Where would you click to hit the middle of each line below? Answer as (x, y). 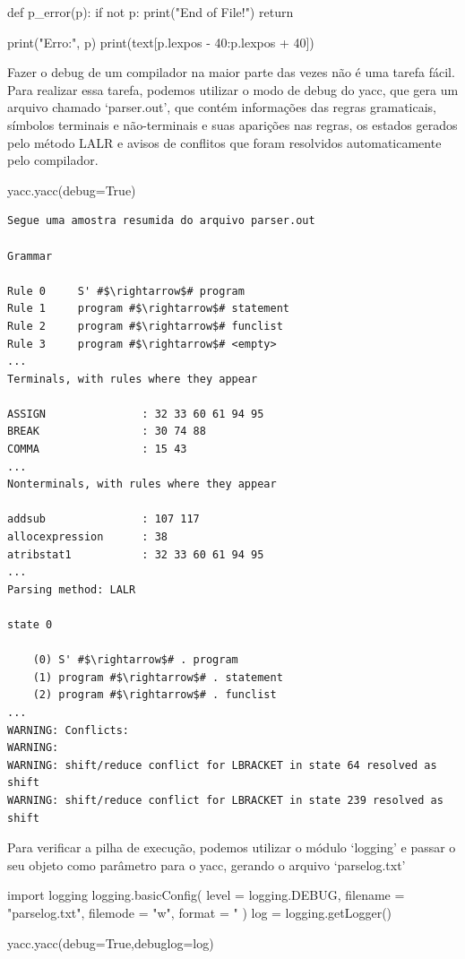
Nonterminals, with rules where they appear (142, 484)
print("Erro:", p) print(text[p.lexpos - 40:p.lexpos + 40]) (161, 42)
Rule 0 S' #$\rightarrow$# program (126, 291)
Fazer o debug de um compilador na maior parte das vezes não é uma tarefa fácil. (231, 72)
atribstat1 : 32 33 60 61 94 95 (136, 554)
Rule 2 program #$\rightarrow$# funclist (145, 326)
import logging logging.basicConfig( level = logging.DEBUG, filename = (206, 895)
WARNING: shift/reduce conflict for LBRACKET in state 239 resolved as (225, 800)
